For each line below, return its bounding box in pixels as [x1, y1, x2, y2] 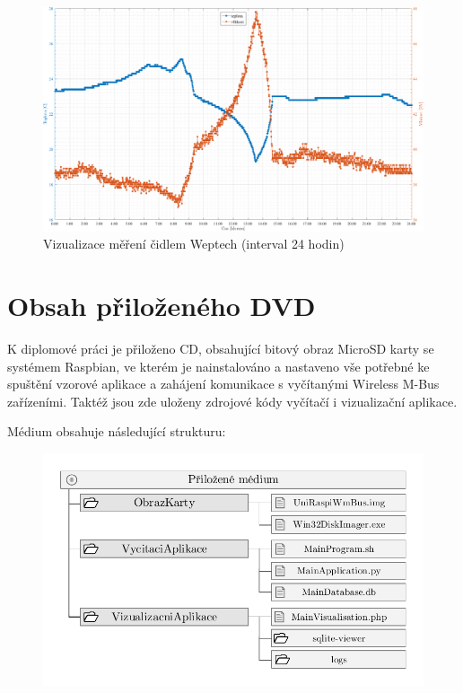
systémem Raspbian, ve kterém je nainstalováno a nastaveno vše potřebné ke [7, 356, 430, 375]
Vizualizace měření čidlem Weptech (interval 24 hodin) [43, 234, 345, 253]
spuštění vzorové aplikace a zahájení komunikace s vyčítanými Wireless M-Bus [7, 374, 440, 393]
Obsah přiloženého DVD [7, 287, 316, 324]
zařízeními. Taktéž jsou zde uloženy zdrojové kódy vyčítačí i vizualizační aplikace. [7, 391, 458, 410]
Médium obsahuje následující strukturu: [7, 422, 226, 441]
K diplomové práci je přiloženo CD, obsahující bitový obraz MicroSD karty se [7, 338, 434, 357]
